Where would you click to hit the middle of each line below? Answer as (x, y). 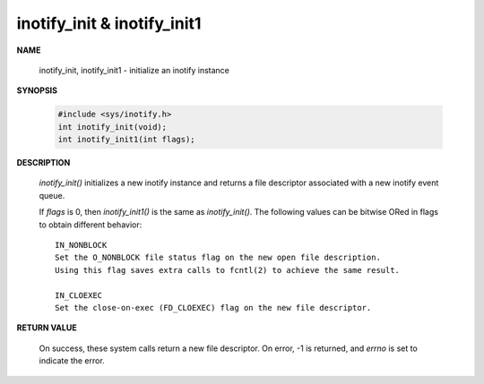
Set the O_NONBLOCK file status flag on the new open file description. (218, 258)
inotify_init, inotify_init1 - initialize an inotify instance (134, 70)
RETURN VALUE (47, 328)
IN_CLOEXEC (79, 295)
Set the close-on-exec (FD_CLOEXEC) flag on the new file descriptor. (213, 307)
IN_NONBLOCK (81, 245)
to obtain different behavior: (91, 225)
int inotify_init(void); (112, 127)
